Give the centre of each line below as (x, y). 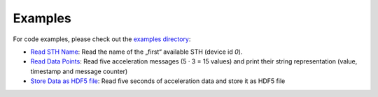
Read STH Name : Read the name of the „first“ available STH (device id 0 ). (136, 52)
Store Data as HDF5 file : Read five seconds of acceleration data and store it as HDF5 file (158, 81)
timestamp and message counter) (79, 71)
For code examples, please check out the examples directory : (102, 39)
